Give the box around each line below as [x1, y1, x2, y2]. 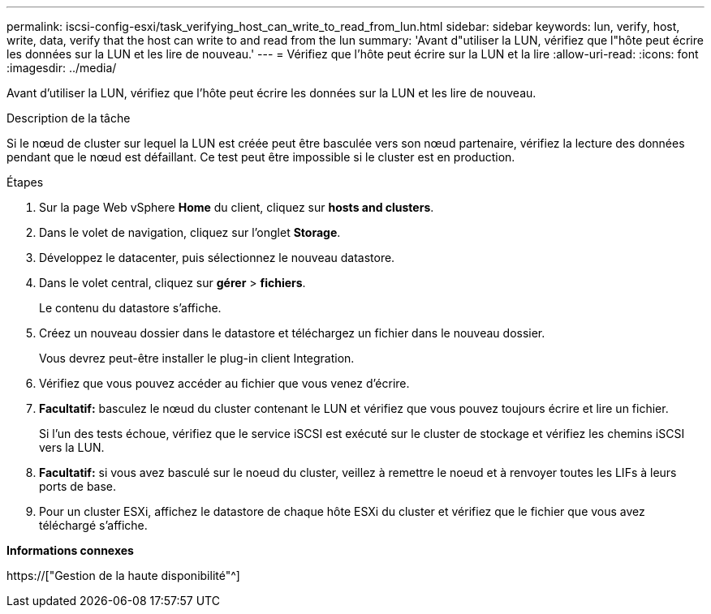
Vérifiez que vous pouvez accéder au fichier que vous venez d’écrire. [39, 376, 410, 390]
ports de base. [39, 479, 117, 493]
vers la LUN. [39, 440, 105, 454]
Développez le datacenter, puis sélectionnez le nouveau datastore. [39, 251, 395, 264]
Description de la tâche [6, 111, 131, 125]
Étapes [6, 175, 44, 189]
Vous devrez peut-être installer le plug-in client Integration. [39, 351, 355, 365]
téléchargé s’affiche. [39, 518, 148, 532]
